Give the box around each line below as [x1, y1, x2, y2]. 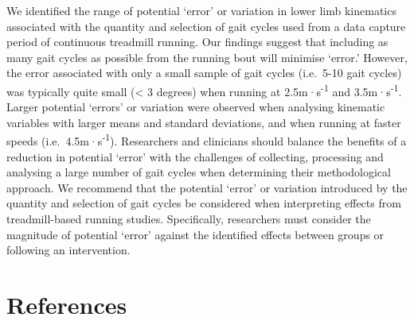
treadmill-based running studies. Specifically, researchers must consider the [6, 211, 371, 227]
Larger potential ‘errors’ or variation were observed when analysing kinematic [6, 99, 385, 115]
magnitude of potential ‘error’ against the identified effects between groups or [6, 226, 385, 242]
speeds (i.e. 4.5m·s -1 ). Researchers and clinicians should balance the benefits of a [6, 130, 407, 149]
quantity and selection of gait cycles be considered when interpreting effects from [6, 195, 401, 211]
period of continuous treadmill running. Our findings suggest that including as [6, 33, 389, 50]
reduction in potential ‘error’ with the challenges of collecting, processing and [6, 148, 384, 164]
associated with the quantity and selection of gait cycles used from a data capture [6, 17, 406, 34]
